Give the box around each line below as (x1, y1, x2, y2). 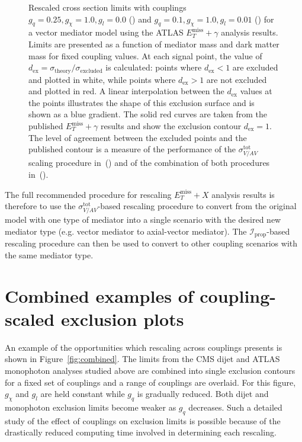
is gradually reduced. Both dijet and (137, 387, 269, 400)
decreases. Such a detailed (188, 401, 282, 413)
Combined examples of (5, 283, 194, 308)
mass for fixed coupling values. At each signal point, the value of (28, 49, 262, 62)
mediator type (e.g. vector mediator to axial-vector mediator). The (5, 225, 247, 237)
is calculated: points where (105, 61, 202, 73)
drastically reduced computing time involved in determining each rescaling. (5, 426, 277, 438)
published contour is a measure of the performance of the (28, 143, 236, 155)
